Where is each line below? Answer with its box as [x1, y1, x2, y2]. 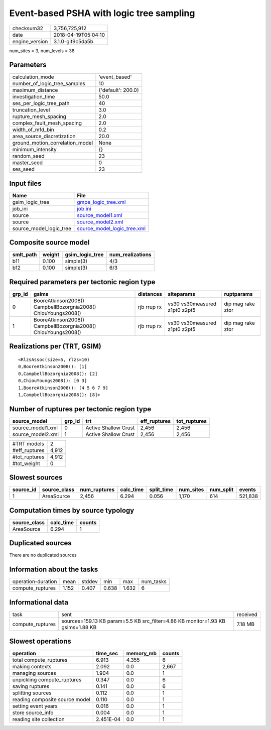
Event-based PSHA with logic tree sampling [9, 8, 195, 19]
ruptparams [224, 291, 253, 297]
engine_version [12, 38, 48, 45]
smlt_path [12, 251, 37, 258]
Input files [9, 179, 42, 188]
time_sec [96, 650, 118, 657]
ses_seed [12, 166, 35, 173]
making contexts [12, 663, 52, 670]
